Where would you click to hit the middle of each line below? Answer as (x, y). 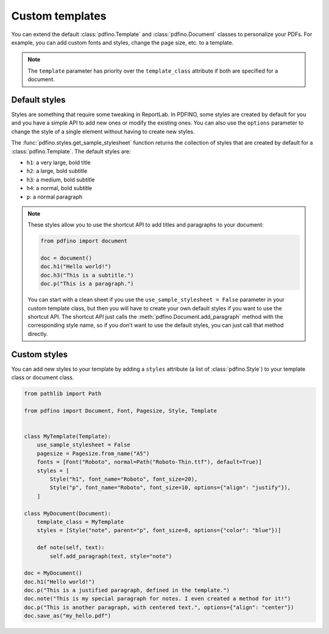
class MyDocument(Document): (68, 513)
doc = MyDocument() (53, 573)
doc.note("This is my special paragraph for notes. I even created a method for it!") (157, 599)
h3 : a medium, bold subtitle (61, 180)
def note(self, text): (71, 548)
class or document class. (43, 377)
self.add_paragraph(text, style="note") (111, 556)
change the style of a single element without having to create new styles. (103, 131)
